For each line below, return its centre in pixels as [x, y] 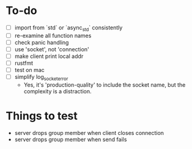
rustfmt [24, 63]
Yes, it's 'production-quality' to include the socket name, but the [105, 85]
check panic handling [42, 42]
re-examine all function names [53, 35]
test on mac [30, 70]
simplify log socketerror [41, 78]
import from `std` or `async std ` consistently [68, 28]
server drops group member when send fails [71, 139]
